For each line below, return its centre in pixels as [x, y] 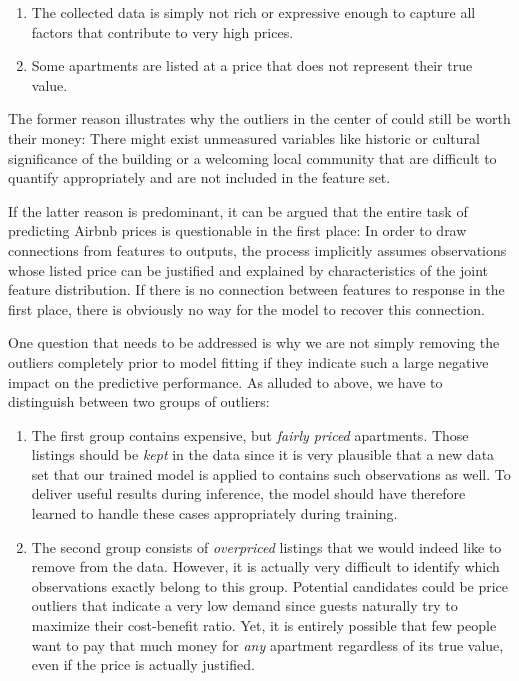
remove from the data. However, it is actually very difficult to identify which [265, 566]
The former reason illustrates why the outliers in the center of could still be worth [259, 118]
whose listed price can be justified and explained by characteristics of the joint [248, 269]
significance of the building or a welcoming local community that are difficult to [252, 157]
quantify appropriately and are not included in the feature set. [199, 177]
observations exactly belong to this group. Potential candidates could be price [270, 585]
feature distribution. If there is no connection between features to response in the [256, 289]
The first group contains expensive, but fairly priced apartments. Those [250, 434]
